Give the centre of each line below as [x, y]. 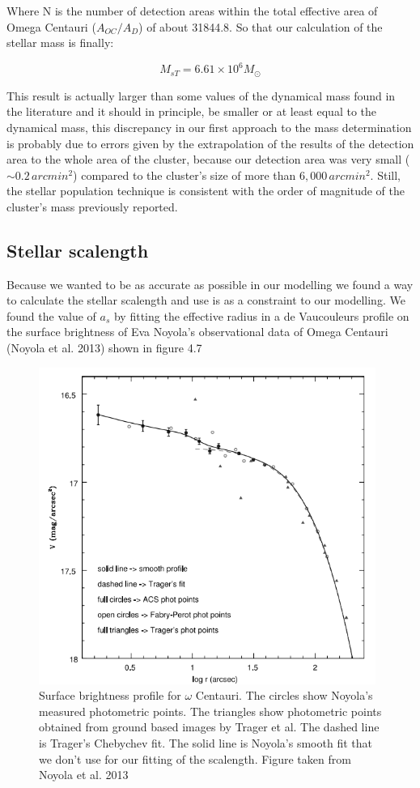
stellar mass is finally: [60, 43]
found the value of [51, 315]
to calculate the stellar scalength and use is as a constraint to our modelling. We [206, 300]
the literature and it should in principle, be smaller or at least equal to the [192, 111]
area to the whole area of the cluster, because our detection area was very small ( [208, 159]
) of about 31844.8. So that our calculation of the [261, 26]
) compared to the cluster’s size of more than [185, 175]
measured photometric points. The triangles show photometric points [210, 711]
